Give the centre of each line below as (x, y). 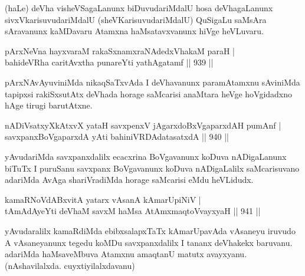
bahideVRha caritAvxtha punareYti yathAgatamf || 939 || (109, 62)
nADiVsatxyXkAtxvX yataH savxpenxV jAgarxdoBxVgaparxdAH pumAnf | (143, 125)
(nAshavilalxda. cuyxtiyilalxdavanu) (70, 265)
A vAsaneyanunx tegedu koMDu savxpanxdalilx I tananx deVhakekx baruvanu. (149, 242)
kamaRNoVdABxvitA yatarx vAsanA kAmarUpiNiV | (103, 199)
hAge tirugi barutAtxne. (49, 105)
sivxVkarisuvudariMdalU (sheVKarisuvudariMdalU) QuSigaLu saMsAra (136, 19)
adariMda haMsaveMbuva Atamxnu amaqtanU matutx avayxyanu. (126, 254)
